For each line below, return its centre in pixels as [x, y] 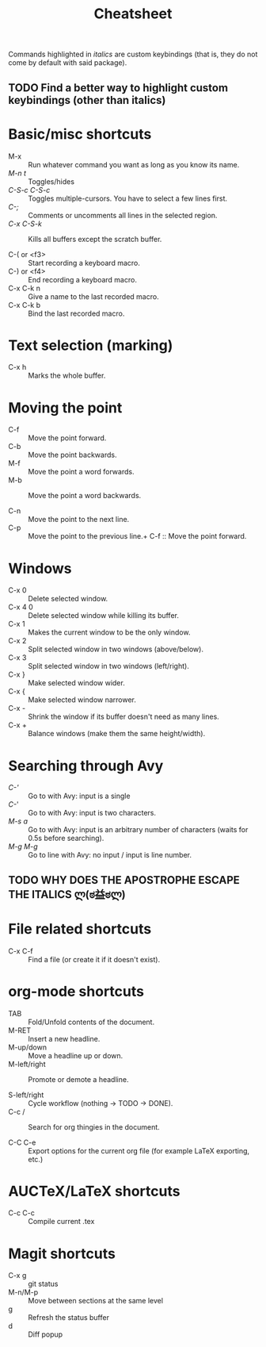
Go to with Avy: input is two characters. [92, 813]
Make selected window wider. [76, 683]
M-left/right [27, 1064]
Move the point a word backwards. [85, 496]
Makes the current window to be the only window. [109, 632]
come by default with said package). [68, 63]
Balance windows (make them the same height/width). [117, 734]
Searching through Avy [86, 766]
